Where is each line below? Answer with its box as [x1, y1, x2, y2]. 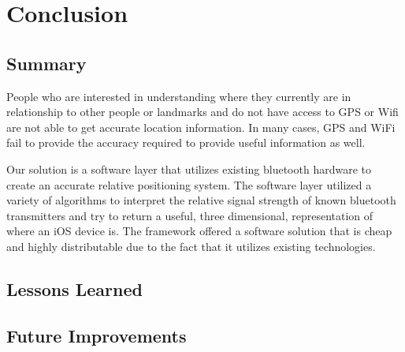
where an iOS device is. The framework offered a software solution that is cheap [6, 223, 392, 239]
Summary [6, 51, 87, 75]
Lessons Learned [6, 276, 143, 301]
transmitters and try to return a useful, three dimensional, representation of [6, 207, 373, 223]
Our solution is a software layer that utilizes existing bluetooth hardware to [6, 160, 371, 177]
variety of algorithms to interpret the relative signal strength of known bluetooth [6, 192, 396, 208]
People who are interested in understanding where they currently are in [6, 88, 351, 104]
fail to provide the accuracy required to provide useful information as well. [6, 134, 366, 151]
